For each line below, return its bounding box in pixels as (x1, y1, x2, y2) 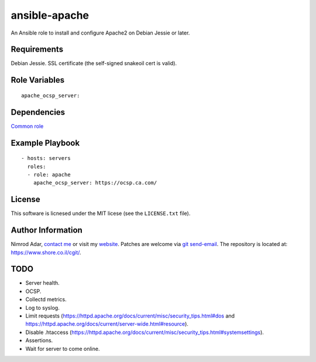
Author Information (11, 226, 83, 235)
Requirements (11, 45, 64, 54)
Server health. (25, 279, 60, 286)
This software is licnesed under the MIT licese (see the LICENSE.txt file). (11, 210, 191, 217)
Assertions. (25, 337, 53, 344)
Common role (11, 122, 44, 129)
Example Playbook (11, 138, 80, 148)
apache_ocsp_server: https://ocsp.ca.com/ (33, 179, 157, 186)
